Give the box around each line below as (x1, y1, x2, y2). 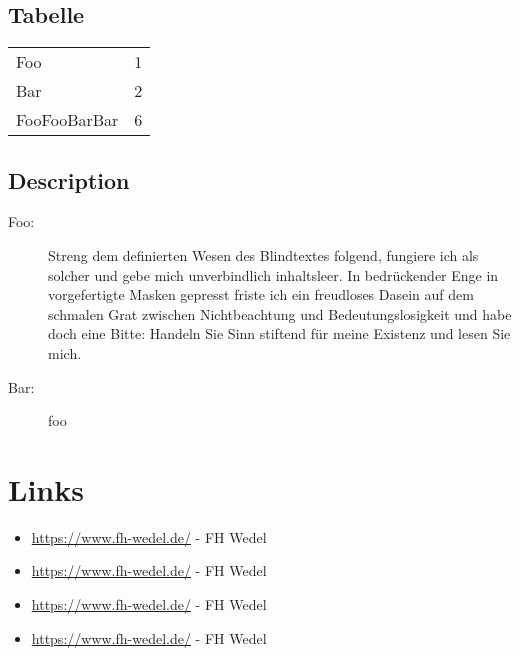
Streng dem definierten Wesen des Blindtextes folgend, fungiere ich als (48, 245, 479, 265)
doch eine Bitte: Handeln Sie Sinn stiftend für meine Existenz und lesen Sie (48, 323, 511, 344)
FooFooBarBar (16, 108, 119, 132)
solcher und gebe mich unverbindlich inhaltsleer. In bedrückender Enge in (48, 264, 499, 285)
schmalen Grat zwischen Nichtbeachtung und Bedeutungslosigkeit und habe (48, 303, 512, 324)
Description (8, 164, 130, 195)
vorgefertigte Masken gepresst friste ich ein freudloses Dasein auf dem (48, 284, 474, 305)
